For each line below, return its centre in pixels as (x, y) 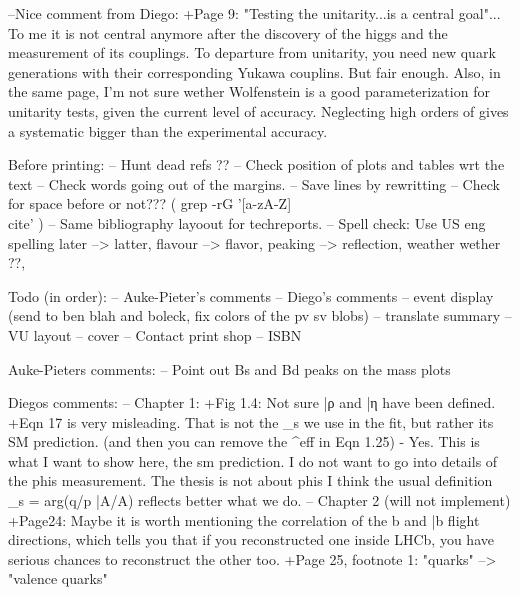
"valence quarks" (58, 578)
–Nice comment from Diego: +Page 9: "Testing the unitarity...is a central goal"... (254, 13)
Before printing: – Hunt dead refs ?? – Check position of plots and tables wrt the (256, 164)
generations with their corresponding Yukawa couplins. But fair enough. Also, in (254, 71)
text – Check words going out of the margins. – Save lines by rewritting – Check (254, 183)
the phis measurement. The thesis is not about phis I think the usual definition (250, 480)
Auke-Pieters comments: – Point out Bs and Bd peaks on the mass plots (229, 368)
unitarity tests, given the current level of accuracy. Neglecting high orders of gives (258, 110)
